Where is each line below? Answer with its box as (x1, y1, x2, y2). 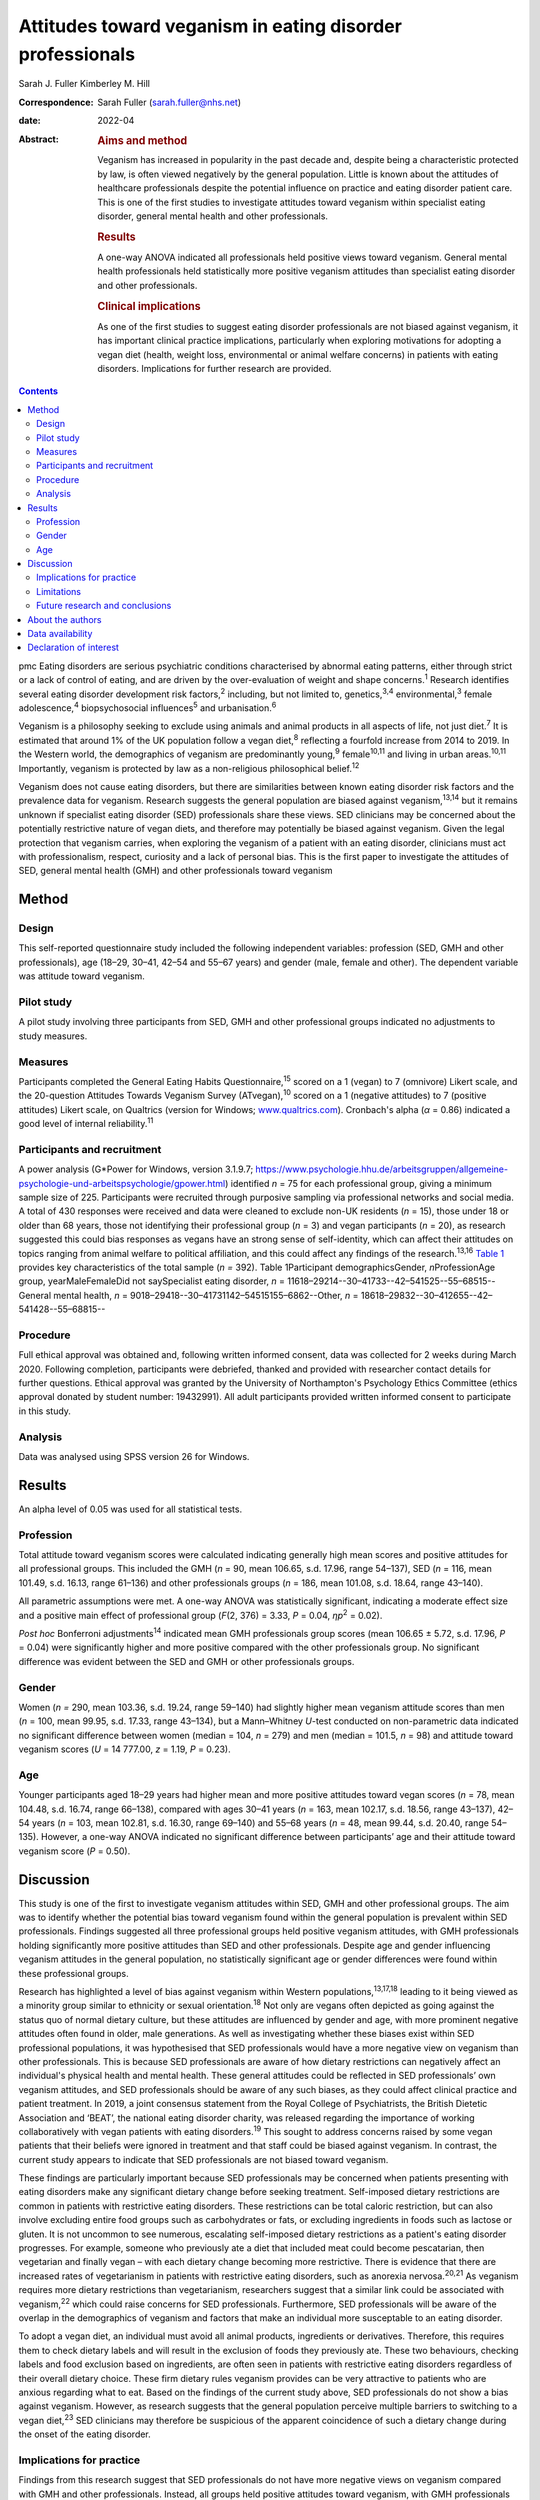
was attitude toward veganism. (18, 970, 145, 982)
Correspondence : (18, 96, 94, 108)
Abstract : (18, 133, 59, 145)
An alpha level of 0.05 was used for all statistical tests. (18, 1503, 243, 1515)
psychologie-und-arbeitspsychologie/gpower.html (18, 1177, 226, 1189)
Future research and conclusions (36, 600, 172, 612)
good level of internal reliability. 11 (18, 1116, 154, 1130)
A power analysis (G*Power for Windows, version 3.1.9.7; (18, 1163, 254, 1175)
